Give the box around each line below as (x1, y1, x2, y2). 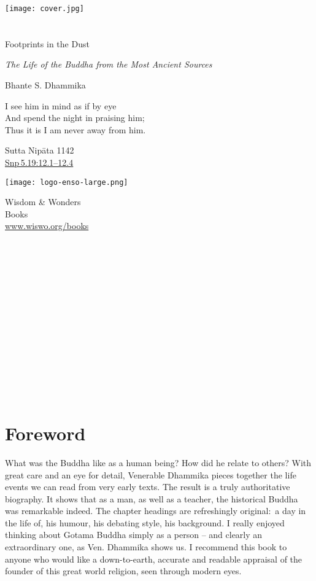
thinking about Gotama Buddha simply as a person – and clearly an (5, 528, 263, 541)
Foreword (5, 420, 86, 445)
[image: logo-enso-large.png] (5, 177, 128, 187)
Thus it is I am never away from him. (5, 123, 146, 136)
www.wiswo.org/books (5, 219, 89, 232)
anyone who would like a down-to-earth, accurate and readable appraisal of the (5, 552, 303, 565)
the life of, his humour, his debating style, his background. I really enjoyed (5, 516, 285, 529)
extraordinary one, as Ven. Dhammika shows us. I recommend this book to (5, 540, 287, 553)
